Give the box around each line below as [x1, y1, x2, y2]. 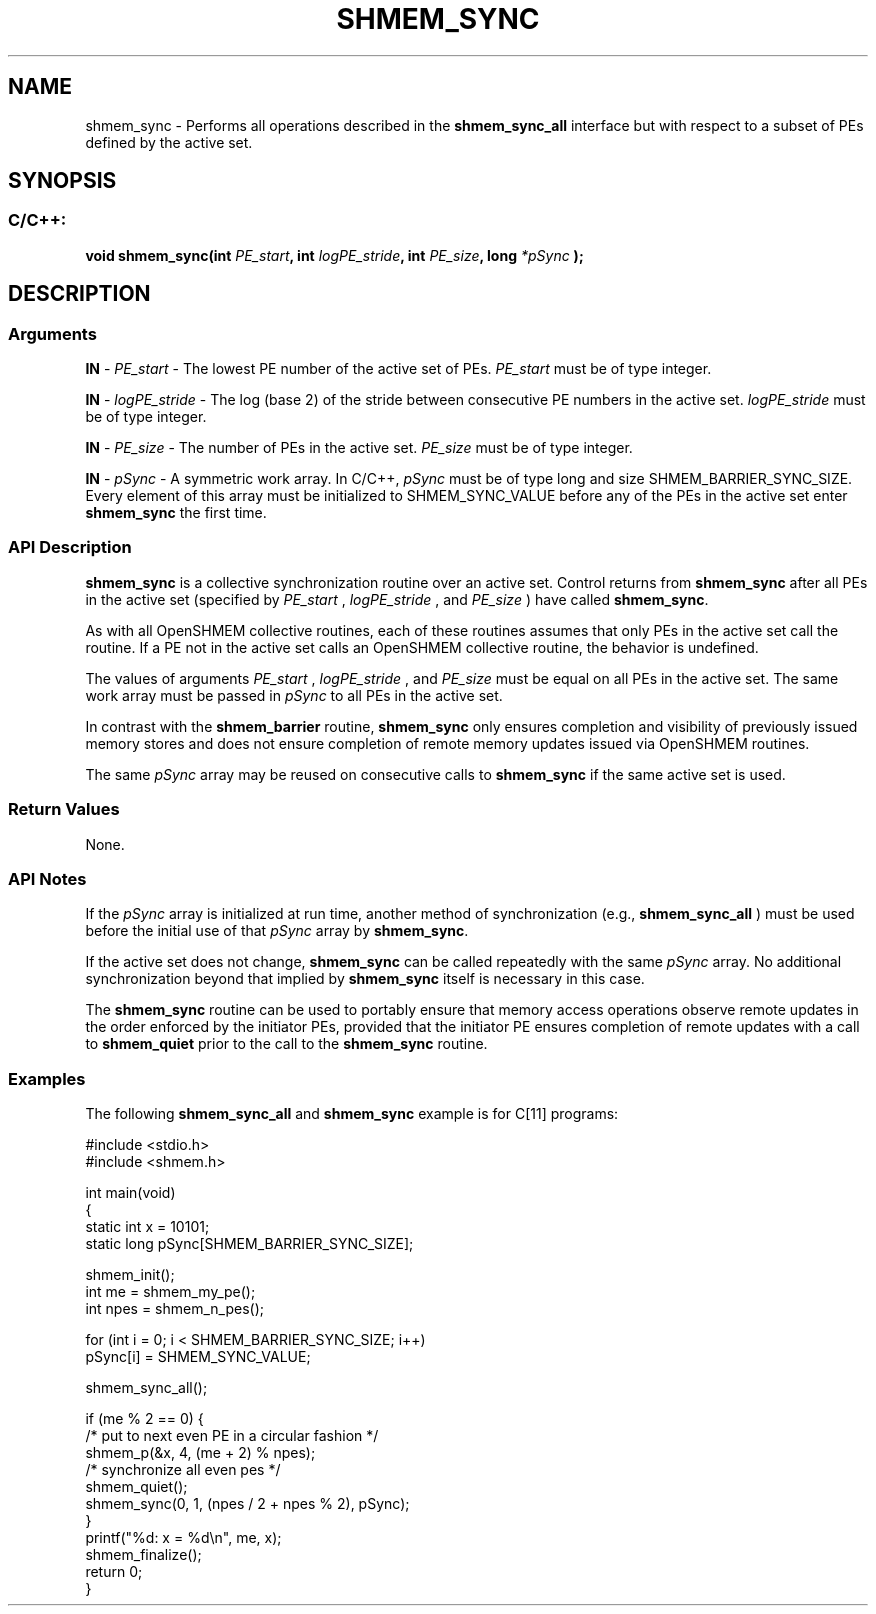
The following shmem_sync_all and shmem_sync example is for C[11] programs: [85, 1105, 619, 1123]
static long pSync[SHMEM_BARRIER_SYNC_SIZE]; [85, 1235, 414, 1253]
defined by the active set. [85, 133, 253, 151]
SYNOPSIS [8, 168, 117, 194]
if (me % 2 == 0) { [85, 1410, 204, 1428]
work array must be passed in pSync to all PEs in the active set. [85, 686, 503, 704]
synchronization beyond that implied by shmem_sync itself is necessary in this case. [85, 970, 645, 988]
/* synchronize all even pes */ [85, 1461, 281, 1479]
